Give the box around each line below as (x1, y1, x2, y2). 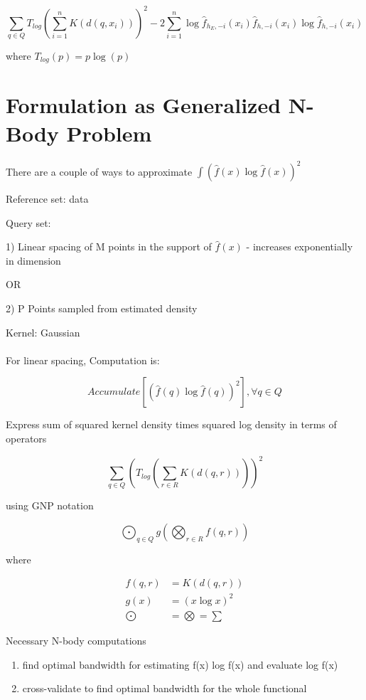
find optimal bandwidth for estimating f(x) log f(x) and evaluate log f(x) (22, 657, 338, 672)
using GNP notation (6, 498, 94, 513)
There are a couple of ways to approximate (6, 164, 193, 179)
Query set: (6, 215, 51, 230)
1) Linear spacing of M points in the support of (6, 239, 212, 254)
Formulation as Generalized (6, 90, 281, 120)
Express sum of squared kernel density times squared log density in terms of (6, 417, 337, 432)
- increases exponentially (246, 239, 353, 254)
